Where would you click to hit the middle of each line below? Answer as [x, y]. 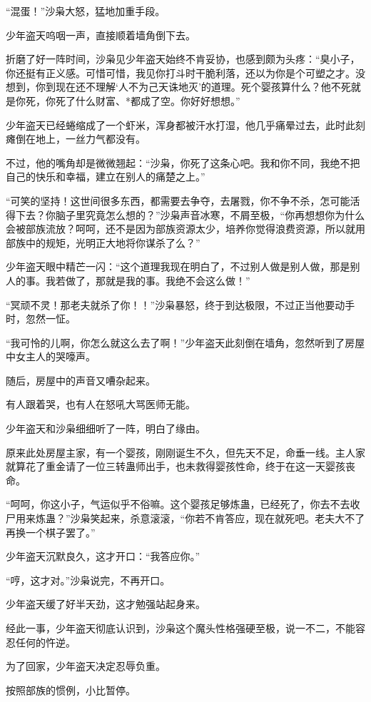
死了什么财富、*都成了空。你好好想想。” [148, 100]
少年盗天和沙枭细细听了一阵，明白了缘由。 [106, 428]
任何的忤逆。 [45, 642]
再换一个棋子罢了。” [51, 532]
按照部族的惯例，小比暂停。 [71, 690]
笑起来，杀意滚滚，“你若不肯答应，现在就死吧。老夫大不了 [228, 518]
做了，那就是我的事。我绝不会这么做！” [158, 280]
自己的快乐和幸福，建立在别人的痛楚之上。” [106, 177]
